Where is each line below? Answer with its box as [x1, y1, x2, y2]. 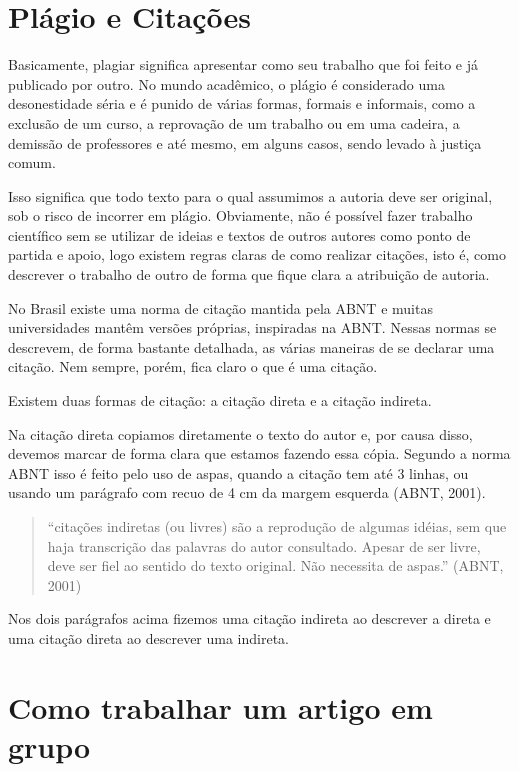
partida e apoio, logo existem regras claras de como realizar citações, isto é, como [8, 244, 506, 265]
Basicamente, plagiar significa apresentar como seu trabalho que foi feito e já [8, 54, 479, 75]
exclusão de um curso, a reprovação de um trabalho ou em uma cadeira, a [8, 112, 460, 133]
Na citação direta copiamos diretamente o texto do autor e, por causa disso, [8, 423, 473, 444]
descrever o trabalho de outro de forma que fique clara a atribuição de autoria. [8, 264, 490, 285]
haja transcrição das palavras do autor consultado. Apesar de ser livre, [47, 535, 481, 556]
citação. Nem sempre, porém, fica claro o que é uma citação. [8, 356, 378, 377]
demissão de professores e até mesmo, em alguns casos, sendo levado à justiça [8, 132, 482, 153]
